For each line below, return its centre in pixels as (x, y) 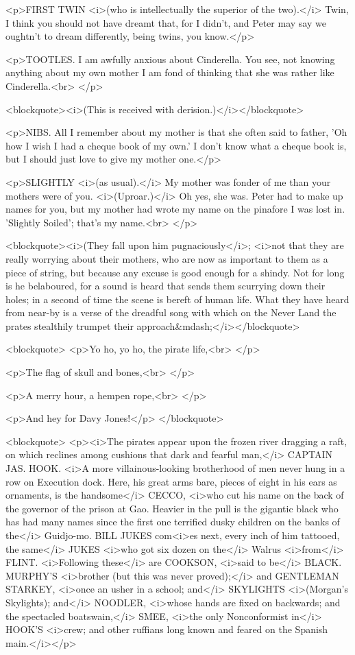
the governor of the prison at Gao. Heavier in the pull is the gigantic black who (172, 508)
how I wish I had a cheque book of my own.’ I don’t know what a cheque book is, (176, 145)
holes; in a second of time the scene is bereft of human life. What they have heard (177, 299)
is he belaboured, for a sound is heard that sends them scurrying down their (166, 286)
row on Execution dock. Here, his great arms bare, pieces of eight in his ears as (171, 481)
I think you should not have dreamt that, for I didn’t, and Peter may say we (166, 22)
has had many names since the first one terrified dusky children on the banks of (173, 522)
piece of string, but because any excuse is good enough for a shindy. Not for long (175, 272)
